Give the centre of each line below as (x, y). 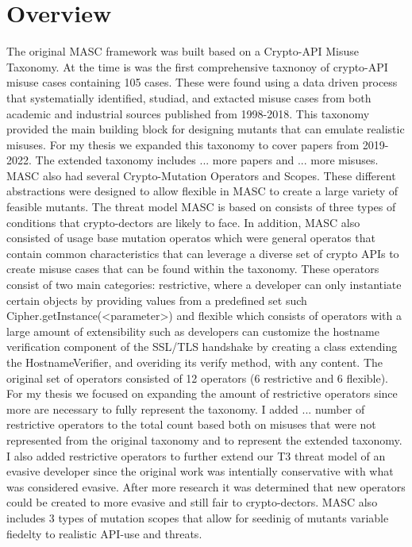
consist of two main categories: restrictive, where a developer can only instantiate (204, 285)
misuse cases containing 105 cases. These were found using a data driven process (202, 82)
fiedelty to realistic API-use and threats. (104, 533)
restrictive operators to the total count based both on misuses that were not (191, 424)
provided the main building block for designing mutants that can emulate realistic (206, 129)
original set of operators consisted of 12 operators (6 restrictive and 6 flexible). (198, 378)
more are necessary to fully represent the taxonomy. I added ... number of (186, 408)
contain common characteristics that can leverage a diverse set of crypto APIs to (203, 253)
